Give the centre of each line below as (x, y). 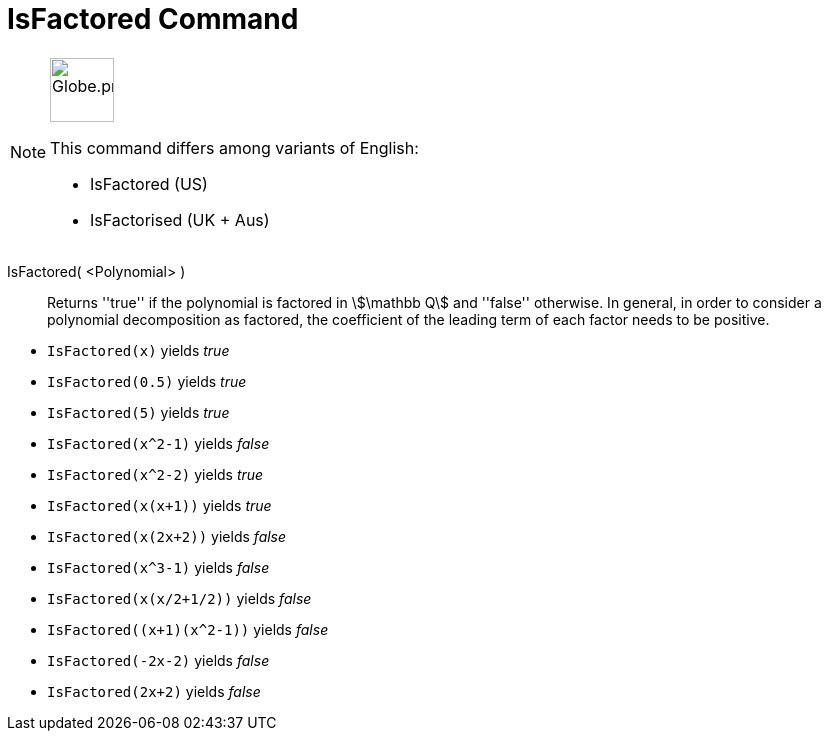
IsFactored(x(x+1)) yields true (159, 505)
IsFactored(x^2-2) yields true (155, 474)
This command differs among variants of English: (234, 147)
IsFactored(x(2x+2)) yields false (167, 536)
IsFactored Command (153, 19)
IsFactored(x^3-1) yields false (158, 567)
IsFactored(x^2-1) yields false (158, 443)
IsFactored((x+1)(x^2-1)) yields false (188, 629)
